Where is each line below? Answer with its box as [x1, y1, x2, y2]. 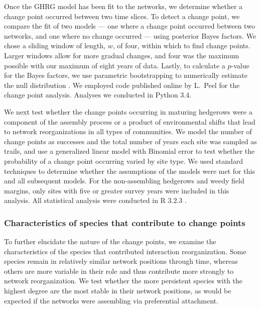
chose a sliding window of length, [4, 40, 105, 51]
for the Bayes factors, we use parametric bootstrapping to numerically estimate [4, 70, 247, 80]
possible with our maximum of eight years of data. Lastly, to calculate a [4, 60, 225, 70]
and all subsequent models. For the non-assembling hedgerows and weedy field [4, 175, 244, 186]
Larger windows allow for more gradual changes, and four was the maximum [4, 50, 239, 60]
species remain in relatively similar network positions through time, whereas [4, 256, 238, 266]
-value [231, 60, 249, 70]
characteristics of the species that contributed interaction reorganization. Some [4, 246, 246, 256]
